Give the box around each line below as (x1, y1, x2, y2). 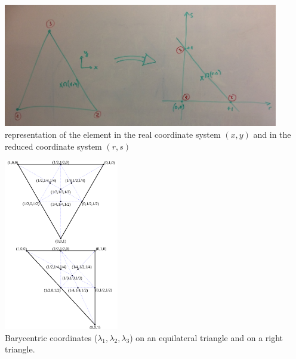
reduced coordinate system (5, 140, 102, 152)
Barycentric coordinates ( (5, 331, 98, 343)
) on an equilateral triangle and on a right (129, 331, 283, 343)
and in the (253, 128, 291, 140)
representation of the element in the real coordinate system (5, 128, 221, 140)
